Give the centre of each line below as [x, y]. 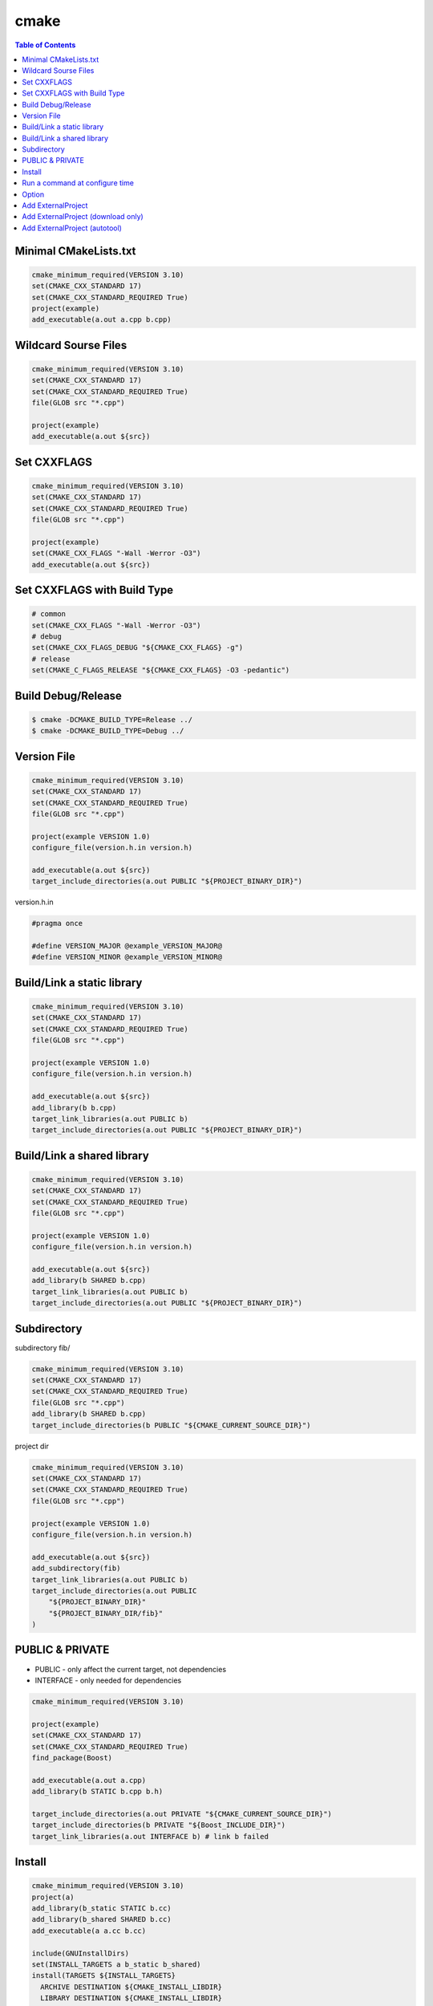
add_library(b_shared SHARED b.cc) [101, 1919]
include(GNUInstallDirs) [81, 1953]
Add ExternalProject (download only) [83, 217]
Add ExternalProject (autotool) [72, 228]
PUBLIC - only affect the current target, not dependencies [131, 1669]
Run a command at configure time [78, 183]
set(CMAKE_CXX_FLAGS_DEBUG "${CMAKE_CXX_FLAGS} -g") [138, 648]
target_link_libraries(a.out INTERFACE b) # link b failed [150, 1836]
